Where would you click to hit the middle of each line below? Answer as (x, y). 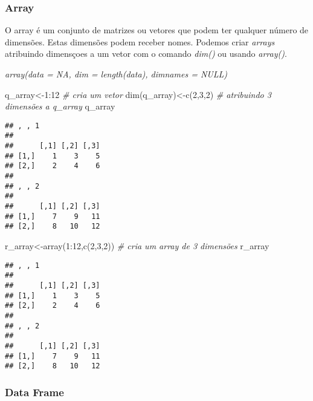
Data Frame (34, 392)
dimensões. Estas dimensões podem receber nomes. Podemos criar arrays (140, 41)
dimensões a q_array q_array (60, 106)
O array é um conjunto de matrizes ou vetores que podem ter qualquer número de (157, 30)
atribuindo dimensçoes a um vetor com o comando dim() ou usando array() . (146, 54)
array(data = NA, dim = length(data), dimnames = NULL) (116, 74)
